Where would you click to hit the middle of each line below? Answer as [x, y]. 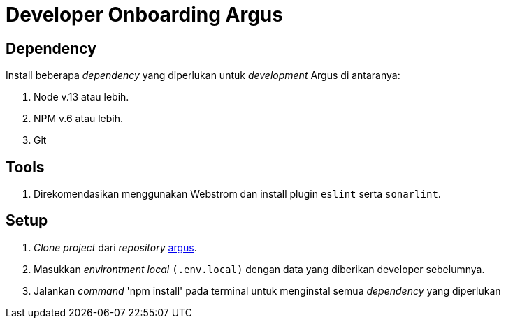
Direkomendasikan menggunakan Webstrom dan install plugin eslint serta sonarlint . [237, 194]
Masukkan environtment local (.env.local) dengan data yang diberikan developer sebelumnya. [259, 269]
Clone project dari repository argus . [115, 247]
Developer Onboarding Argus [144, 15]
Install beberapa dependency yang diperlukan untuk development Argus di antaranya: [203, 75]
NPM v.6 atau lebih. [79, 119]
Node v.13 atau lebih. [81, 97]
